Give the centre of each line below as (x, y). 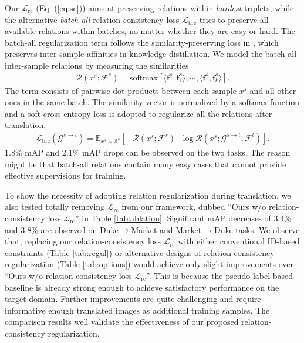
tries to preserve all (234, 19)
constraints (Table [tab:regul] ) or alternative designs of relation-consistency (140, 252)
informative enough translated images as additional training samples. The (137, 310)
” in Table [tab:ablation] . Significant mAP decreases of (173, 218)
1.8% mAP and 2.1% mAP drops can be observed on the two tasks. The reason (148, 152)
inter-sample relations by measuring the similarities (97, 65)
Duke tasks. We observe (257, 229)
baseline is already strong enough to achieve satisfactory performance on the (142, 287)
